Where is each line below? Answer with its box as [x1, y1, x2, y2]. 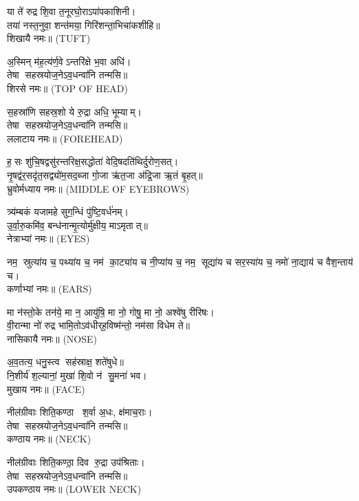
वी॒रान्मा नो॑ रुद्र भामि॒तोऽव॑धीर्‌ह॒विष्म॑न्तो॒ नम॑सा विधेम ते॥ [7, 318, 190, 332]
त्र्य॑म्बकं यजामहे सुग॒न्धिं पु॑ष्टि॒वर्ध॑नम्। [7, 204, 129, 219]
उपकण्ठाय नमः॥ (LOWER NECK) [7, 482, 142, 496]
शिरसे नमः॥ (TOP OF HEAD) [7, 81, 128, 95]
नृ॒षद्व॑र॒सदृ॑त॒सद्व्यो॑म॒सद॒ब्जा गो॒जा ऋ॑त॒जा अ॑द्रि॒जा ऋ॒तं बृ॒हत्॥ [7, 167, 203, 182]
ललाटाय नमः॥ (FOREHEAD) [7, 131, 123, 145]
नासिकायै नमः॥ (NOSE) [7, 331, 97, 345]
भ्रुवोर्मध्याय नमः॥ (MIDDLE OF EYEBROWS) [7, 181, 190, 195]
